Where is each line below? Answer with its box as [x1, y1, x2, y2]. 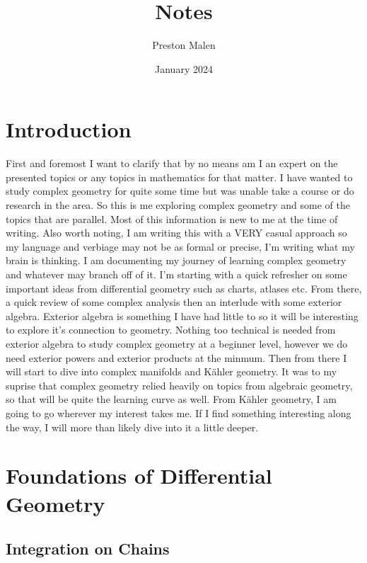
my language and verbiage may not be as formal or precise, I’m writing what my [6, 239, 355, 254]
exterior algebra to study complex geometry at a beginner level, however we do [6, 336, 348, 351]
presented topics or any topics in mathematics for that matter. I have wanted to [6, 169, 353, 184]
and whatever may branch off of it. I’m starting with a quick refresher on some [6, 267, 347, 281]
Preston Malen [152, 38, 216, 52]
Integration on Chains [6, 538, 170, 559]
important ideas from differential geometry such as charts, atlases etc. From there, [6, 280, 362, 295]
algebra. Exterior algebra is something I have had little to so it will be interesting [6, 308, 359, 323]
